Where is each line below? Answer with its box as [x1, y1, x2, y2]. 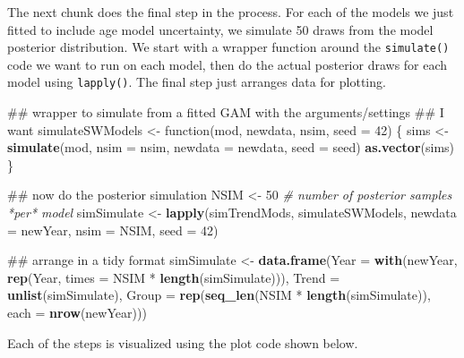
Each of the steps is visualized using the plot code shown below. [7, 333, 358, 352]
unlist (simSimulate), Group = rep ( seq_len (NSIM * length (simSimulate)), [7, 286, 431, 304]
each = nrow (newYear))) [7, 303, 147, 322]
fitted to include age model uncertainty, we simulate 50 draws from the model [7, 20, 434, 38]
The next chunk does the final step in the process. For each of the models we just [7, 3, 454, 21]
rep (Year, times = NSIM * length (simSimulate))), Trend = [7, 268, 340, 286]
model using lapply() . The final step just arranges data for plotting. [7, 72, 386, 91]
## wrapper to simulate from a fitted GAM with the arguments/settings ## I [7, 103, 444, 122]
